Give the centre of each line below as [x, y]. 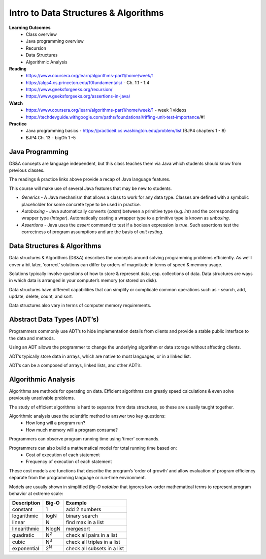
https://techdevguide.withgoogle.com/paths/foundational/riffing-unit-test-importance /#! [116, 117]
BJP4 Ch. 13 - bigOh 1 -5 [51, 137]
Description [26, 503]
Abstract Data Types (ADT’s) [54, 320]
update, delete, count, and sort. [41, 296]
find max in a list [85, 523]
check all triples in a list [93, 542]
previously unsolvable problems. [42, 398]
